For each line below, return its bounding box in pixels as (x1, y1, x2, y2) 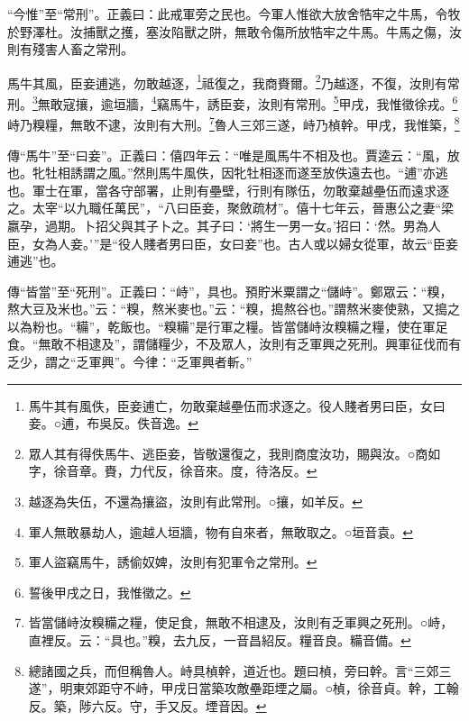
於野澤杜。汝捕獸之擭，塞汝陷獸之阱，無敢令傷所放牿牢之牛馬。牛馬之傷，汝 (7, 22, 462, 41)
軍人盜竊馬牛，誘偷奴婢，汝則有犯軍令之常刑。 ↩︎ (28, 552, 317, 571)
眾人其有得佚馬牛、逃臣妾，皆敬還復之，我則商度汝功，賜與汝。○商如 (28, 443, 441, 462)
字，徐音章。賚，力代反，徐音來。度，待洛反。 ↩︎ (28, 461, 317, 480)
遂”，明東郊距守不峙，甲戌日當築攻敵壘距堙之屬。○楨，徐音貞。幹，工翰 (28, 679, 459, 698)
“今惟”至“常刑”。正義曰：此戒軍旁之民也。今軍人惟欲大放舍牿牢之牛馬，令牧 (7, 5, 461, 23)
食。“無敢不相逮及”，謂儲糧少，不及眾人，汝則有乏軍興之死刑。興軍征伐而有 (7, 334, 462, 353)
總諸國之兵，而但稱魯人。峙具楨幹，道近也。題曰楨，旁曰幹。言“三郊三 (28, 661, 452, 680)
